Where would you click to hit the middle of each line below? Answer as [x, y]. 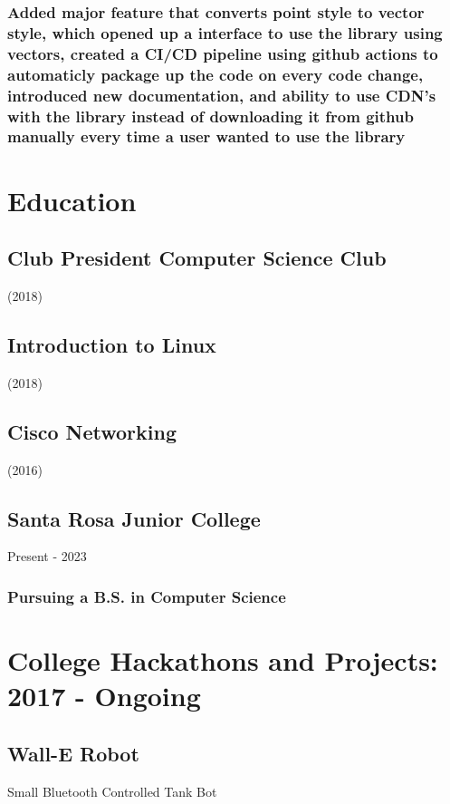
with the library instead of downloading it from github [211, 116]
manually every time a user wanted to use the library [206, 136]
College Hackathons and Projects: [223, 659]
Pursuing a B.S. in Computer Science [147, 596]
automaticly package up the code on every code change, [215, 74]
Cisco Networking [92, 431]
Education [72, 200]
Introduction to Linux [112, 344]
